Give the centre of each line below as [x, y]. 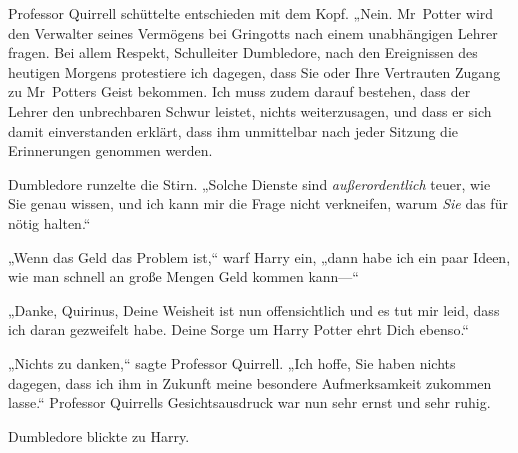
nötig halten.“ [49, 222]
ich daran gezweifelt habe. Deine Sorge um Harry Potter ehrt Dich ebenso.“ [238, 329]
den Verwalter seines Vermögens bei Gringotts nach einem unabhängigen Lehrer [253, 32]
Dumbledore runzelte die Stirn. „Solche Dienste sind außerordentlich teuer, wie [249, 183]
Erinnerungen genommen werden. [110, 150]
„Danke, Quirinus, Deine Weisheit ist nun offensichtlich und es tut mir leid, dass [254, 309]
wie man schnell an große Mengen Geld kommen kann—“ [183, 276]
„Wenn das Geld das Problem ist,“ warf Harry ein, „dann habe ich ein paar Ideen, [259, 256]
